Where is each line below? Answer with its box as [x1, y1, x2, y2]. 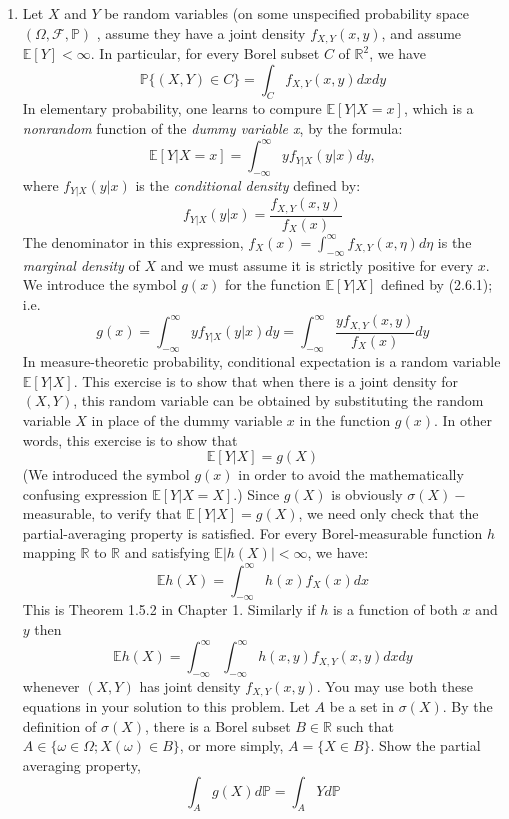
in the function [299, 409, 391, 430]
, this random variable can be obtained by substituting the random [73, 390, 484, 411]
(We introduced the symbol [22, 464, 190, 485]
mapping [22, 542, 76, 563]
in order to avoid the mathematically [238, 464, 464, 485]
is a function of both [332, 599, 458, 620]
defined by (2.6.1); [380, 274, 493, 295]
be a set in [329, 696, 395, 717]
